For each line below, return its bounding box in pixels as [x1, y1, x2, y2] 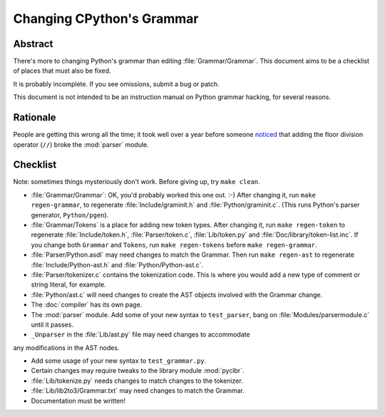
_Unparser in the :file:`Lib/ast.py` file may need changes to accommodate [31, 330, 250, 339]
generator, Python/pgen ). [31, 210, 109, 219]
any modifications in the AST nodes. [13, 343, 120, 352]
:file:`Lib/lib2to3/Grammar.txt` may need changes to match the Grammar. [31, 386, 245, 395]
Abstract [13, 38, 53, 50]
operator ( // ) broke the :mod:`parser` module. [13, 140, 149, 149]
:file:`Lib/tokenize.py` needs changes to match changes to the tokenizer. [31, 376, 243, 385]
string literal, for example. [31, 280, 106, 289]
